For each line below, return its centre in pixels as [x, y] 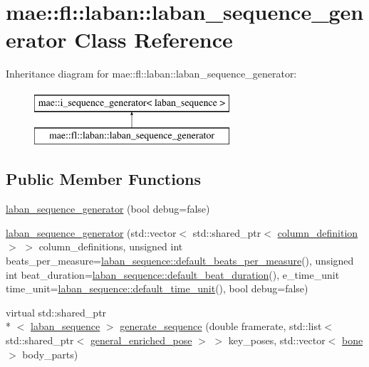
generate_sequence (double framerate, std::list [221, 326]
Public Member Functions [103, 179]
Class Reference [154, 39]
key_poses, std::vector [277, 340]
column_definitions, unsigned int [111, 246]
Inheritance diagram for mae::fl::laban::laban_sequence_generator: [151, 74]
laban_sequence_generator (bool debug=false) [108, 209]
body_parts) [50, 354]
